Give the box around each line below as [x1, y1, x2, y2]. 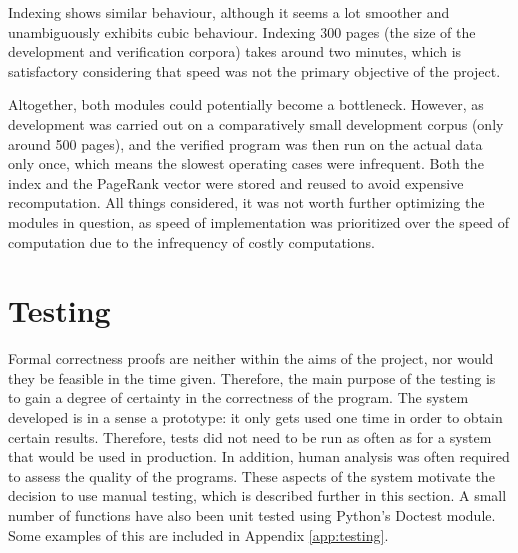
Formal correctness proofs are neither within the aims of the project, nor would [8, 348, 494, 369]
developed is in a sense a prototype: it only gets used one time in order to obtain [8, 407, 503, 428]
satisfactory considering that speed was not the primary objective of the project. [8, 60, 501, 81]
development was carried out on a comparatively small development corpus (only [8, 113, 504, 134]
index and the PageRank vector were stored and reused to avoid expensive [8, 172, 464, 193]
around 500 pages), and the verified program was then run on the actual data [8, 133, 483, 154]
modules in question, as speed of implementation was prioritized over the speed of [8, 211, 510, 232]
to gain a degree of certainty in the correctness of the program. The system [8, 387, 469, 408]
